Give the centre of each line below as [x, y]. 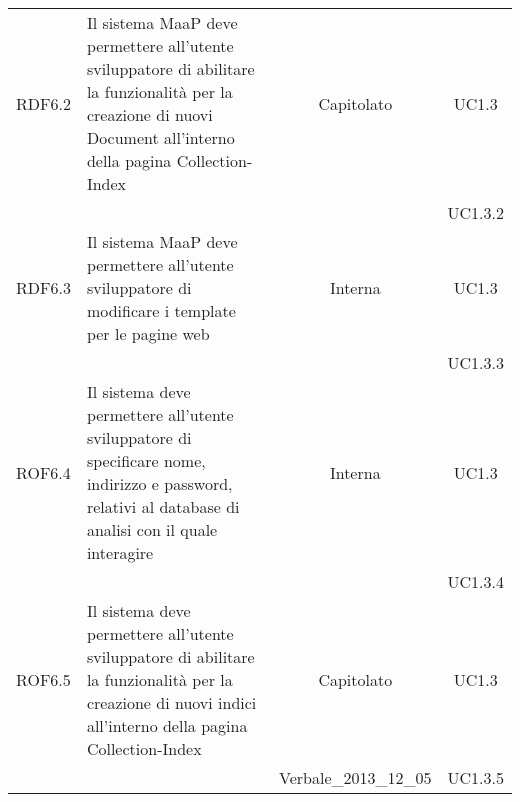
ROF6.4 [43, 472]
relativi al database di [163, 506]
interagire [120, 552]
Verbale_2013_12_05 [355, 777]
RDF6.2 [43, 103]
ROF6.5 [43, 679]
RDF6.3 [43, 287]
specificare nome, [146, 460]
